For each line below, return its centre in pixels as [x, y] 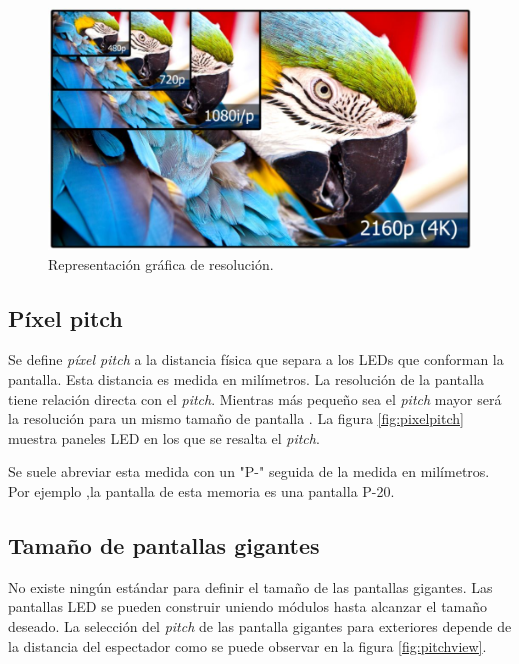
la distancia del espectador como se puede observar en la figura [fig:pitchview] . [247, 645]
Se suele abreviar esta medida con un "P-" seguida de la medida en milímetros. [249, 471]
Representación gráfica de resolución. [161, 263]
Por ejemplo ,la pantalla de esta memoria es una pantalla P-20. [201, 491]
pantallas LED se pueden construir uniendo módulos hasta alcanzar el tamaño [248, 606]
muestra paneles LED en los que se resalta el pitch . [164, 437]
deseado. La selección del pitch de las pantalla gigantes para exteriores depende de [260, 626]
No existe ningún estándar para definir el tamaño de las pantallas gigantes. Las [250, 586]
